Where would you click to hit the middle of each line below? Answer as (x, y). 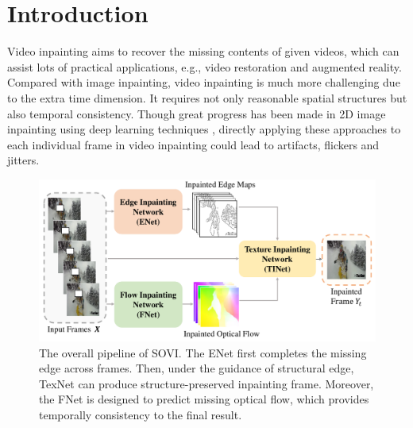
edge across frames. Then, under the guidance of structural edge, (197, 368)
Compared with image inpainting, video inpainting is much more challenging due (204, 82)
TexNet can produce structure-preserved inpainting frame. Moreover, (206, 383)
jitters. (23, 160)
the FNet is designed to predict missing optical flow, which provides (204, 399)
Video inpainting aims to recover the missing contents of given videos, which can (203, 51)
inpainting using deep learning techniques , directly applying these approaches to (204, 129)
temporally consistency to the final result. (141, 414)
